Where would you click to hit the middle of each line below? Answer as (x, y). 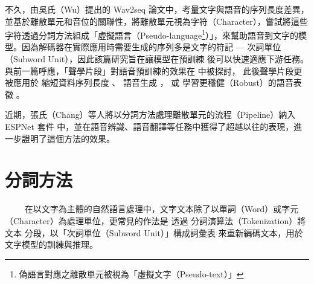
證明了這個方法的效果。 (68, 138)
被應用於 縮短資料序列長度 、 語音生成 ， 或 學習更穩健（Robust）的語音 (149, 82)
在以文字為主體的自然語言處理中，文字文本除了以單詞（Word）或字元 (162, 209)
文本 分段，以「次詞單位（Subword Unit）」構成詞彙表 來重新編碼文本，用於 (154, 232)
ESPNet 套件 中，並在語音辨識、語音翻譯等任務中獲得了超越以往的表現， (149, 126)
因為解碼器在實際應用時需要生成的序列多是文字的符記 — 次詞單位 (151, 47)
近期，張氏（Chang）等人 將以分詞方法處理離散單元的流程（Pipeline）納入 (150, 115)
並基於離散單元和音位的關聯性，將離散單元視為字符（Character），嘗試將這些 (156, 21)
